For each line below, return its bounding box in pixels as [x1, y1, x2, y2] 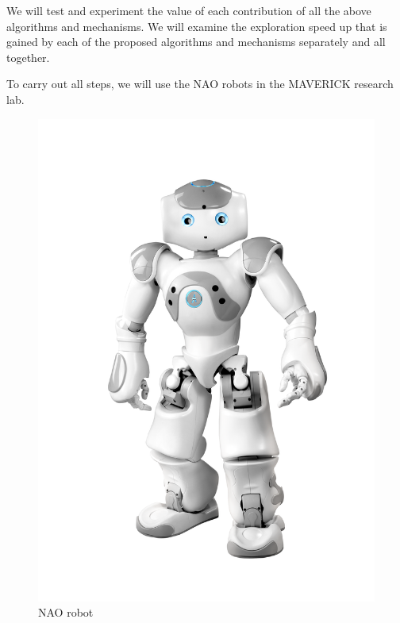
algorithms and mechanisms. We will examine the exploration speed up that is [6, 17, 387, 34]
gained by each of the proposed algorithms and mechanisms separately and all [6, 33, 386, 50]
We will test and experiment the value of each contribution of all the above [6, 2, 371, 18]
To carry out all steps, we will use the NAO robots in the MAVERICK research [6, 75, 394, 92]
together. [6, 48, 50, 65]
